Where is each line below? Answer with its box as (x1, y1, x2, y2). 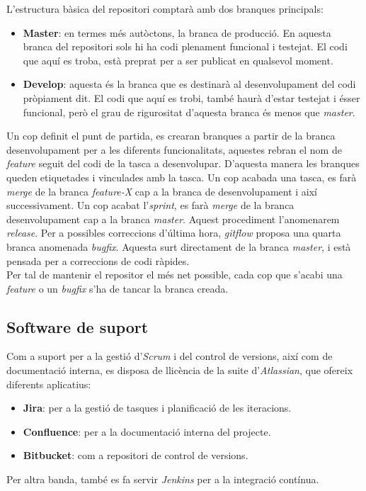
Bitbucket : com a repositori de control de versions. (23, 448, 248, 463)
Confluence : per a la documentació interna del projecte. (23, 424, 271, 439)
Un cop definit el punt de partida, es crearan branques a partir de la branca (6, 128, 336, 143)
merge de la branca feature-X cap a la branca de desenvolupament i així (6, 184, 318, 198)
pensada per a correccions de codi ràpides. (6, 253, 190, 268)
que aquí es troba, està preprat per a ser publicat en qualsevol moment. (23, 52, 333, 67)
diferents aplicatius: (6, 376, 91, 391)
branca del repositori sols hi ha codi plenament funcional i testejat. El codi (23, 39, 348, 54)
